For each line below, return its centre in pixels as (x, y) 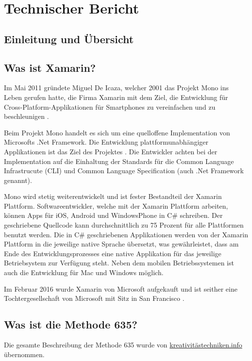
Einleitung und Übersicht (69, 39)
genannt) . (18, 180)
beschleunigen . (26, 116)
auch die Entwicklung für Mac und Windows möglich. (84, 272)
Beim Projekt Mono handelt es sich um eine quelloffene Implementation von (117, 132)
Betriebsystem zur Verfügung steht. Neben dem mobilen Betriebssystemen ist (119, 263)
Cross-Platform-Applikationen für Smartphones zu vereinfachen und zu (110, 107)
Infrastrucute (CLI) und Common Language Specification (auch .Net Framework (124, 171)
